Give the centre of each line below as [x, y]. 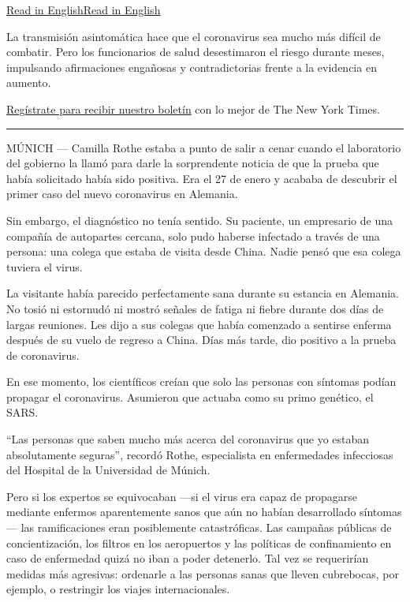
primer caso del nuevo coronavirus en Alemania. [122, 194]
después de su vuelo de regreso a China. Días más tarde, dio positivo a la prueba [201, 340]
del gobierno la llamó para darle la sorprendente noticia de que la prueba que [193, 163]
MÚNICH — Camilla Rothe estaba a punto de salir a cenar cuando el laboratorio [204, 147]
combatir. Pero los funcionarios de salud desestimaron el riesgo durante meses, [196, 52]
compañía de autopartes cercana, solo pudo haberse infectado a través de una [193, 236]
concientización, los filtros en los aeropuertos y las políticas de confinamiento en [199, 542]
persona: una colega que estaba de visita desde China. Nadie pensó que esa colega [204, 251]
